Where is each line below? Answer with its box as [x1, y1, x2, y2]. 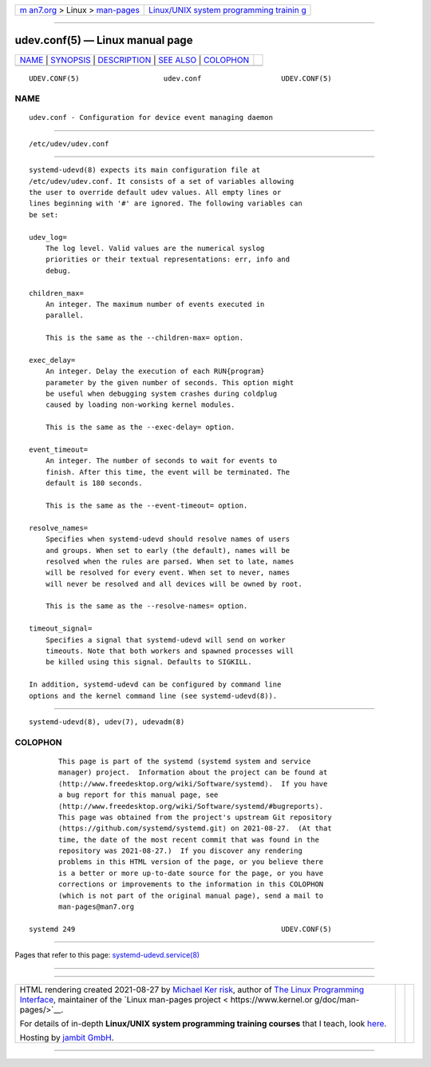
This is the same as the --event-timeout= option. [45, 500, 248, 510]
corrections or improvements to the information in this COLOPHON [58, 880, 324, 889]
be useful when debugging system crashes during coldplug [45, 389, 278, 399]
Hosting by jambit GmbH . [19, 1032, 115, 1043]
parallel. [45, 311, 84, 320]
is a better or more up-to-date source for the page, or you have [58, 868, 324, 878]
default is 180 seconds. [45, 479, 143, 488]
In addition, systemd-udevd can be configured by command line [29, 680, 282, 689]
